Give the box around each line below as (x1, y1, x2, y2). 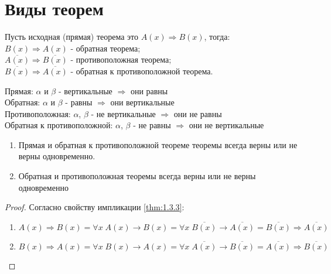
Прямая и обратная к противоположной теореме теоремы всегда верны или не (18, 138, 298, 150)
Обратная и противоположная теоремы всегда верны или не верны (18, 170, 256, 182)
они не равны (173, 107, 222, 119)
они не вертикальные (189, 119, 264, 131)
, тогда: (204, 30, 230, 43)
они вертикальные (110, 96, 175, 108)
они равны (130, 84, 168, 97)
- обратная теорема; (70, 42, 141, 54)
